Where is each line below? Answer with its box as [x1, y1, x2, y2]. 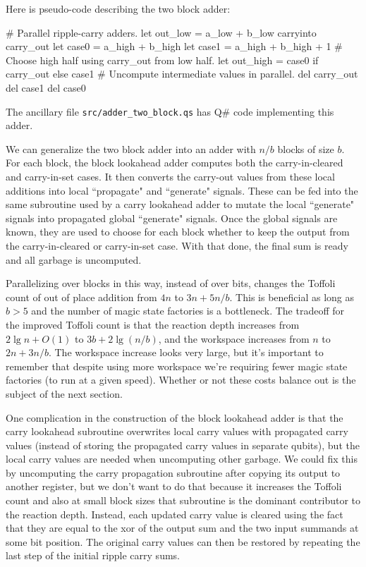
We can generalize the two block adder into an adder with [6, 141, 256, 156]
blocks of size [277, 141, 334, 156]
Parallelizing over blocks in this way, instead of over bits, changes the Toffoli [6, 276, 336, 291]
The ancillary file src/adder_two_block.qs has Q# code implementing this [6, 104, 334, 118]
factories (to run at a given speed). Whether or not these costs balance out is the [6, 372, 356, 387]
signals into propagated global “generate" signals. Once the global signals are [6, 210, 338, 225]
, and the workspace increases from [158, 331, 310, 346]
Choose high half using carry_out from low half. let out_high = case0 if [6, 52, 319, 67]
